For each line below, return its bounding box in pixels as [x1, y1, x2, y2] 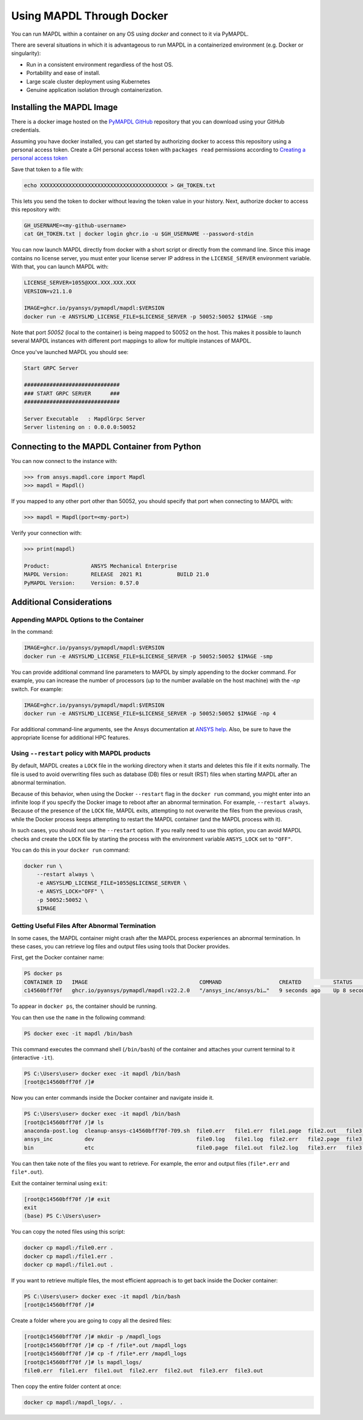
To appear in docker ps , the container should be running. [11, 1002, 157, 1010]
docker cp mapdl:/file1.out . [24, 1261, 114, 1268]
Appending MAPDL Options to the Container [11, 616, 144, 624]
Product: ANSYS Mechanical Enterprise [24, 562, 178, 569]
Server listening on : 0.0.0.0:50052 [24, 424, 136, 431]
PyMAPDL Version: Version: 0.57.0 [24, 579, 139, 587]
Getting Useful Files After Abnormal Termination [11, 922, 156, 930]
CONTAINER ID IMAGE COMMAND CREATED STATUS [24, 978, 353, 985]
